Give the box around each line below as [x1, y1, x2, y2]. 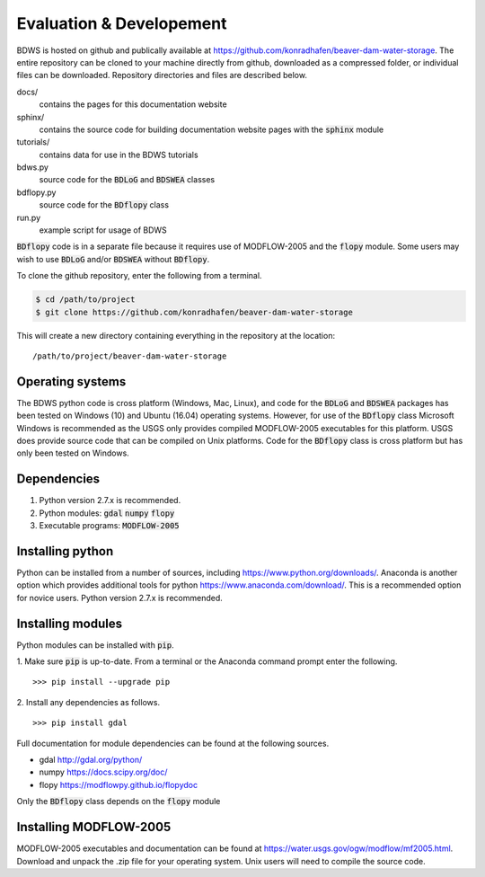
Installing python [16, 544, 114, 559]
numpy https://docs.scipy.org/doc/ [39, 766, 168, 777]
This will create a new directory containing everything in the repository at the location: [16, 330, 336, 341]
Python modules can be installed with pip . [16, 639, 174, 651]
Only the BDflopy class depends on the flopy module [16, 796, 221, 807]
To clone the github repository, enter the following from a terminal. [16, 270, 262, 281]
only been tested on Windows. [16, 447, 129, 458]
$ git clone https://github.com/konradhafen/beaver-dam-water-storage [35, 306, 354, 317]
